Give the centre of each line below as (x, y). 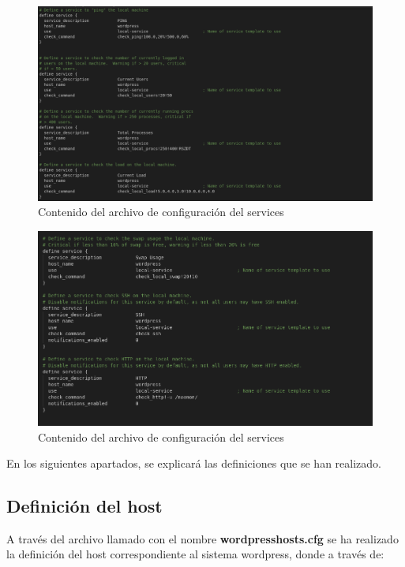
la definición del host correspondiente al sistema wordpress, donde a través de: (195, 554)
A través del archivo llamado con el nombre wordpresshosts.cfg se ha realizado (202, 538)
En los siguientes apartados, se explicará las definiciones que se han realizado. (194, 463)
